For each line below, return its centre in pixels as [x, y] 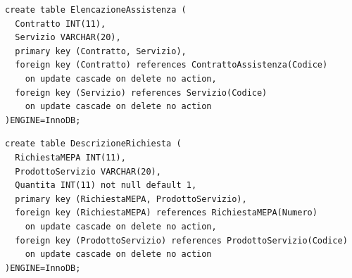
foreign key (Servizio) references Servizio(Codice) [141, 93]
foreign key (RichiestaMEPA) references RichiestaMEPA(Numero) [166, 213]
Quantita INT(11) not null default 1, [106, 185]
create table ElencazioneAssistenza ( [96, 10]
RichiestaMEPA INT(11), [70, 157]
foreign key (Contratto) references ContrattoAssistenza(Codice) [171, 65]
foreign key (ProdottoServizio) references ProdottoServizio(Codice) [181, 240]
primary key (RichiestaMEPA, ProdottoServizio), [131, 199]
